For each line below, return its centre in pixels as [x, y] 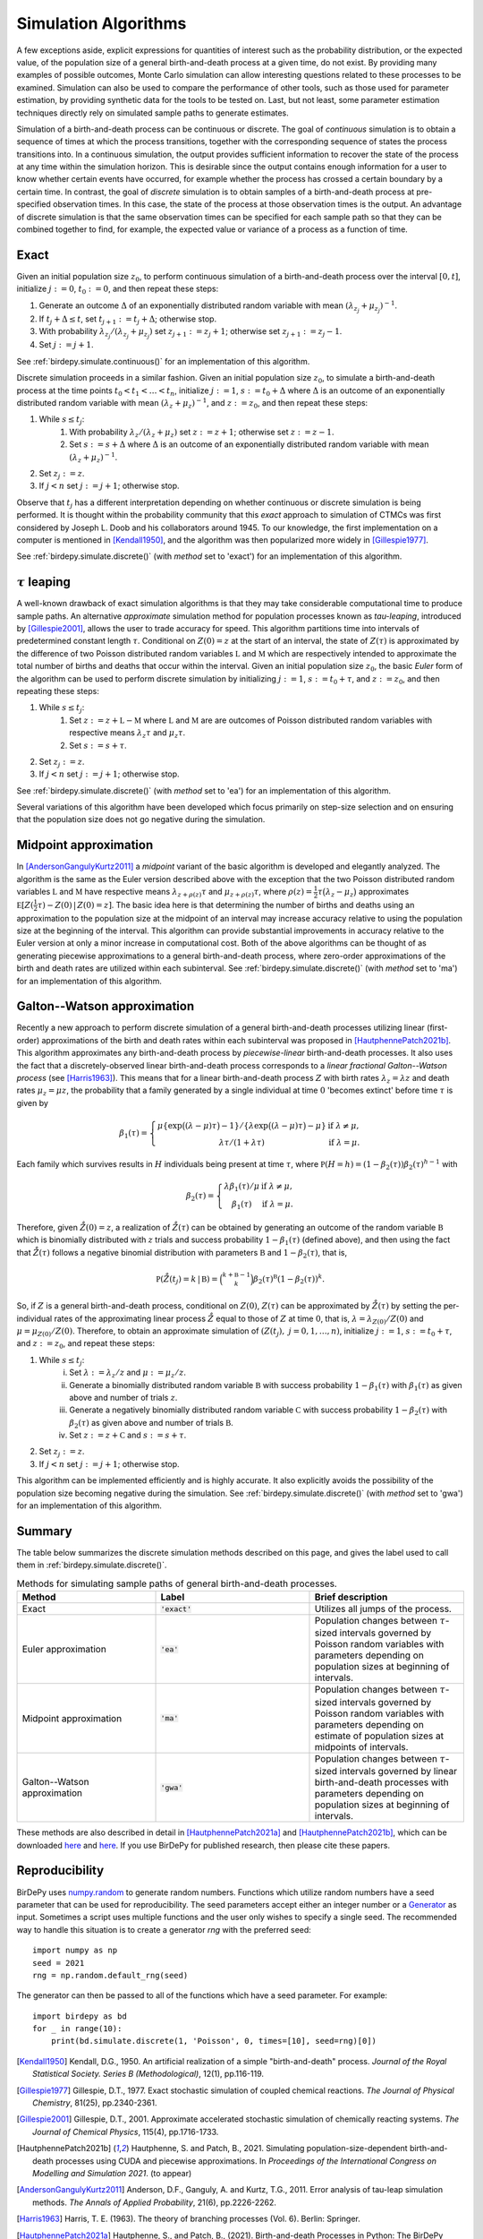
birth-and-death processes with [381, 1782]
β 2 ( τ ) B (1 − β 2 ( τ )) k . [289, 1279]
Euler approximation [64, 1650]
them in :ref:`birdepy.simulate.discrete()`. [92, 1565]
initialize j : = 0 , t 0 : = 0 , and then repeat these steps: [118, 290]
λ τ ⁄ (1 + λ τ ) [242, 1142]
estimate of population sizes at [379, 1736]
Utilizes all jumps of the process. [383, 1609]
